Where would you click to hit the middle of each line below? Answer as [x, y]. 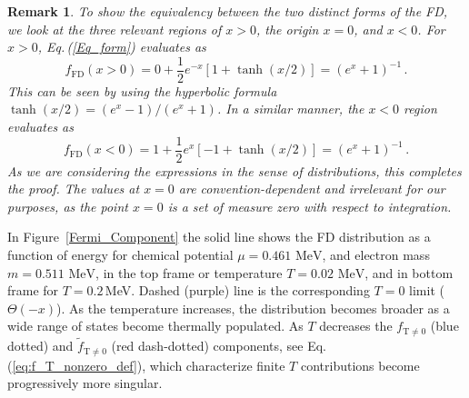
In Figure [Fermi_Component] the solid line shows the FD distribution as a [219, 237]
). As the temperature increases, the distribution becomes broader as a [253, 308]
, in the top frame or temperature [189, 272]
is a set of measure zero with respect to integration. [309, 206]
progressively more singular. [85, 383]
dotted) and [40, 346]
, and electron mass [376, 255]
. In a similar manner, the [290, 109]
